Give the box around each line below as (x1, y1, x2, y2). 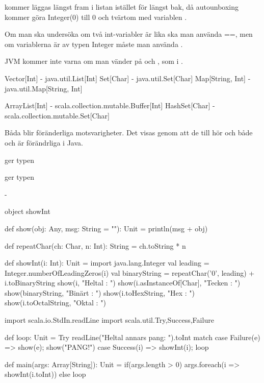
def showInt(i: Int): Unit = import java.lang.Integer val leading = (5, 257, 209, 268)
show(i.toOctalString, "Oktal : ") (5, 297, 106, 308)
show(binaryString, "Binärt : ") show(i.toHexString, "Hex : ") (5, 287, 195, 298)
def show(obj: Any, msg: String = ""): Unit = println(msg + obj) (5, 223, 208, 233)
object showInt (5, 206, 50, 217)
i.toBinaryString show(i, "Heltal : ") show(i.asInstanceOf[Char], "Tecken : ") (5, 277, 241, 288)
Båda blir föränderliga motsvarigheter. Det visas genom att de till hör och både (5, 127, 253, 138)
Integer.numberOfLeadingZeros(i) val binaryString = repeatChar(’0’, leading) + (5, 267, 255, 278)
